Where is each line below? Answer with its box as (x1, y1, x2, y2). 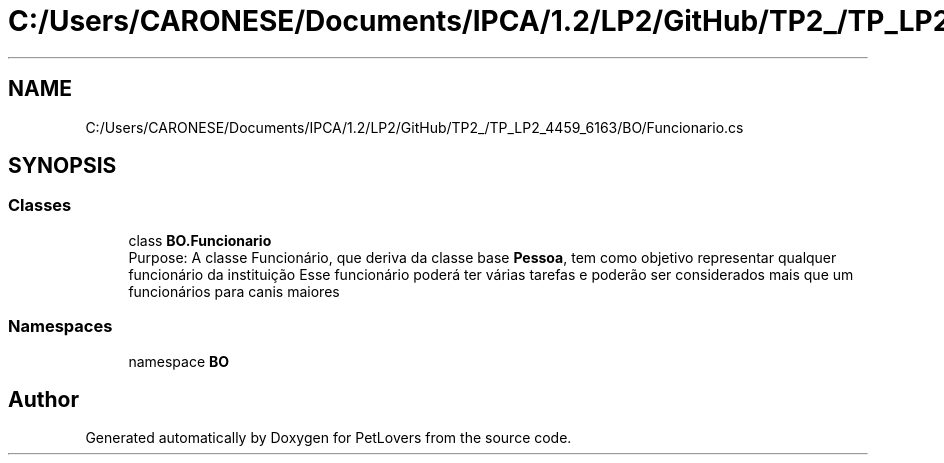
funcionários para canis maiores (128, 282, 340, 300)
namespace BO (128, 352, 230, 370)
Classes (8, 195, 72, 216)
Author (8, 386, 79, 412)
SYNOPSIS (8, 153, 117, 179)
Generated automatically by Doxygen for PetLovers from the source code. (85, 429, 572, 447)
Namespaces (8, 316, 113, 337)
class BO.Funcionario (128, 231, 272, 249)
